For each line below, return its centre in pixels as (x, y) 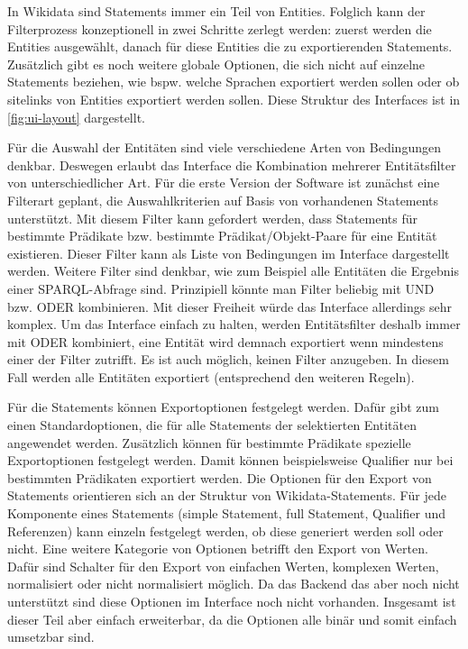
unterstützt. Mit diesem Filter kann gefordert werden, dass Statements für (213, 218)
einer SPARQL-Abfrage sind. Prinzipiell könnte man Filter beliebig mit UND (221, 288)
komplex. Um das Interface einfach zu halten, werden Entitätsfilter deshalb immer (234, 324)
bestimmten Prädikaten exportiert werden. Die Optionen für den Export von (220, 477)
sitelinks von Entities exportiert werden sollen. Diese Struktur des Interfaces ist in (234, 99)
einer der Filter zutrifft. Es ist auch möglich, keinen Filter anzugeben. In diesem (228, 359)
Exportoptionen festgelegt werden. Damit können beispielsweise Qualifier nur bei (230, 460)
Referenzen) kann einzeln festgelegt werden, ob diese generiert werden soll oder (225, 530)
